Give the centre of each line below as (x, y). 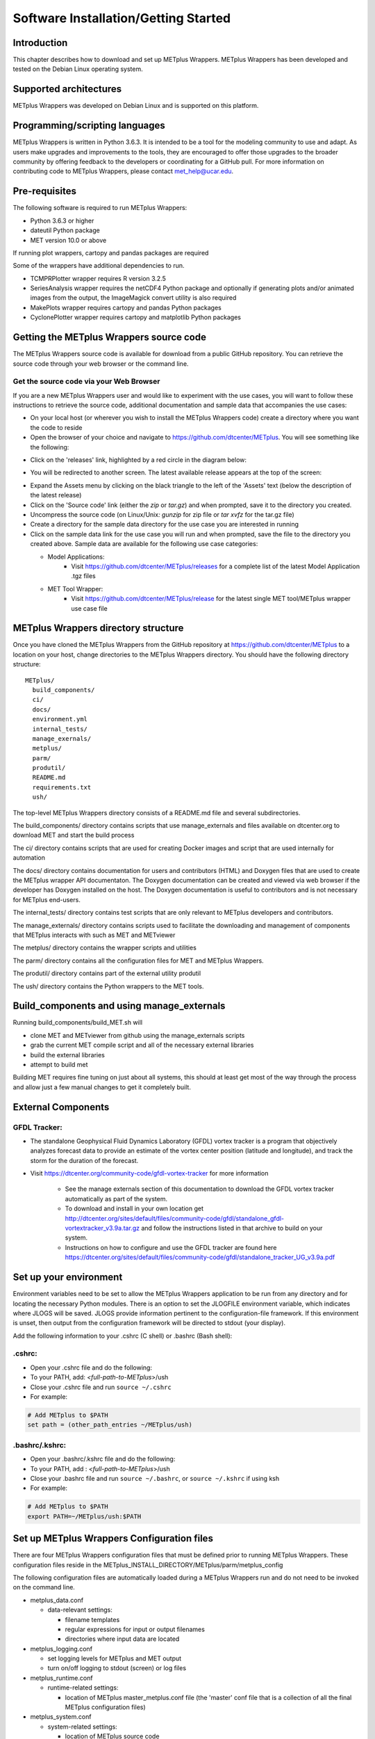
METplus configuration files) (105, 1707)
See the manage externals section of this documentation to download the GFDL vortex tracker (200, 1189)
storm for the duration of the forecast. (84, 1160)
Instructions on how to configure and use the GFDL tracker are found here (171, 1247)
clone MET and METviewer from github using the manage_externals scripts (137, 1035)
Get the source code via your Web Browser (86, 381)
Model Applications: (76, 556)
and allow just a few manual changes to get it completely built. (102, 1087)
